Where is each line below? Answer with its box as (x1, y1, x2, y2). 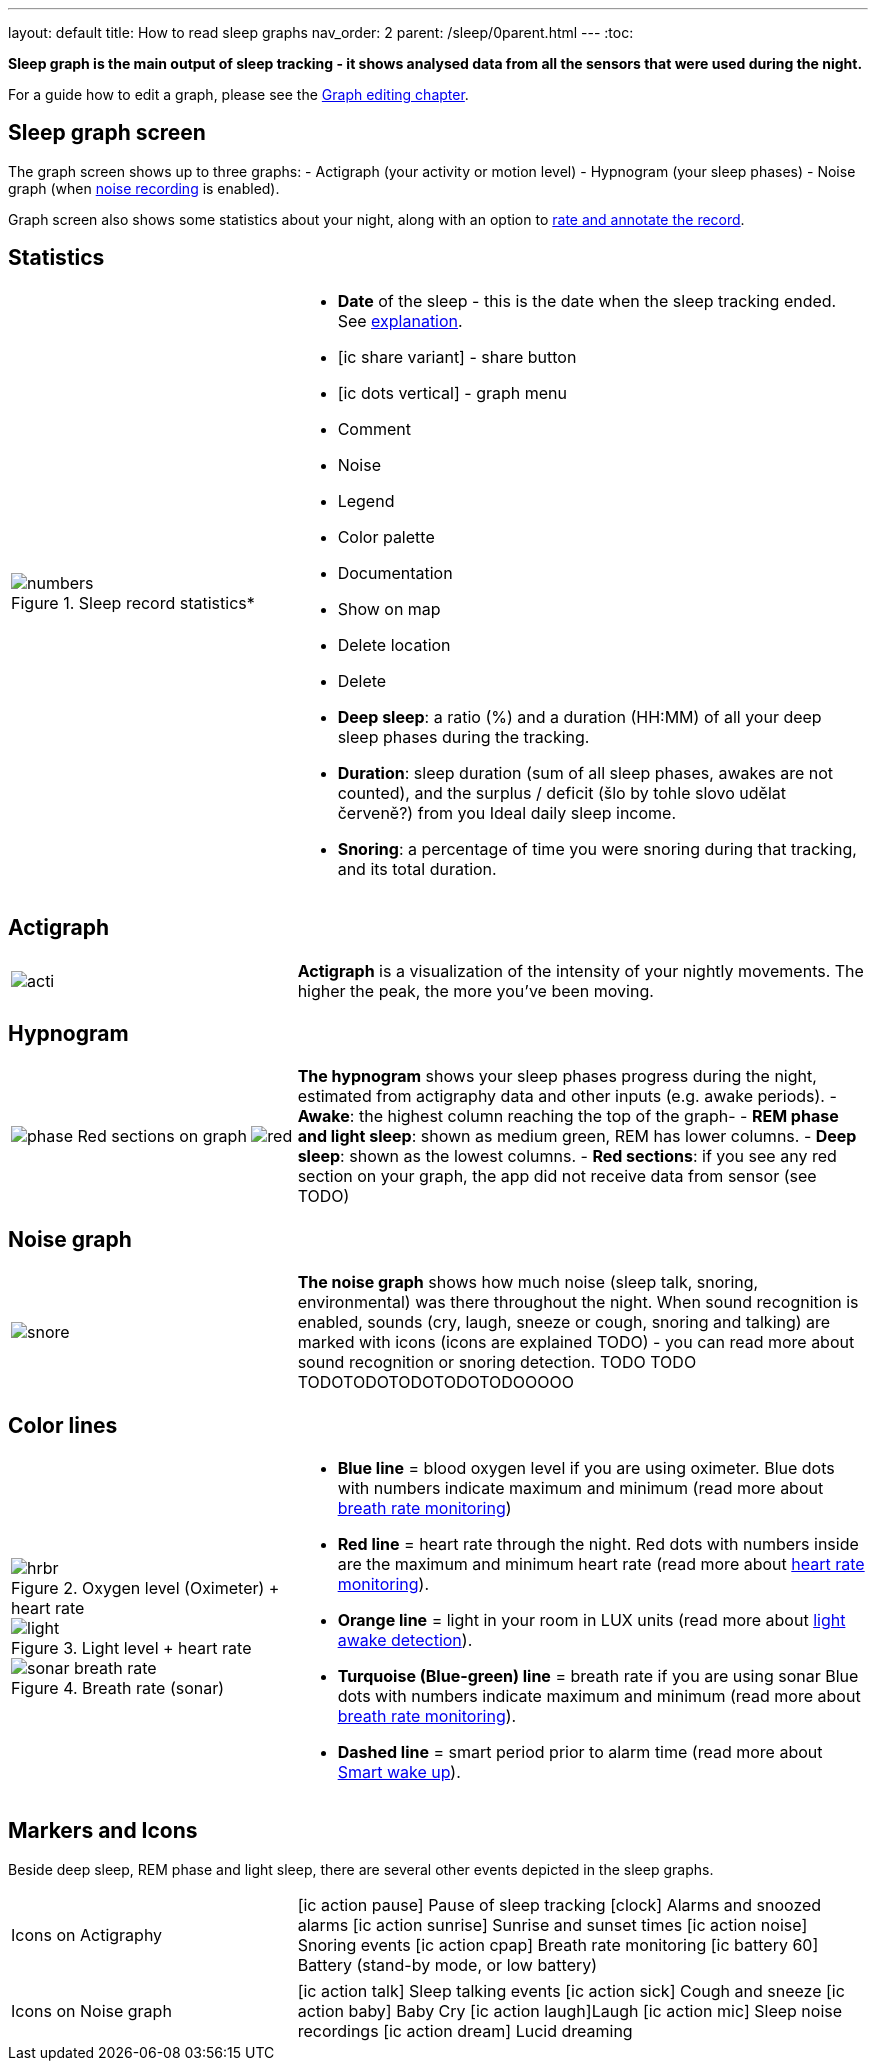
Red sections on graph (77, 1126, 247, 1147)
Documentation (337, 562, 453, 583)
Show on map (337, 598, 441, 619)
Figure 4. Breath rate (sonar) (11, 1678, 225, 1699)
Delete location (337, 634, 451, 655)
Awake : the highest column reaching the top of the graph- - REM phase (297, 1106, 839, 1127)
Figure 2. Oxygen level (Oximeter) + (11, 1578, 280, 1599)
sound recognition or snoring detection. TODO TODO (297, 1352, 697, 1373)
